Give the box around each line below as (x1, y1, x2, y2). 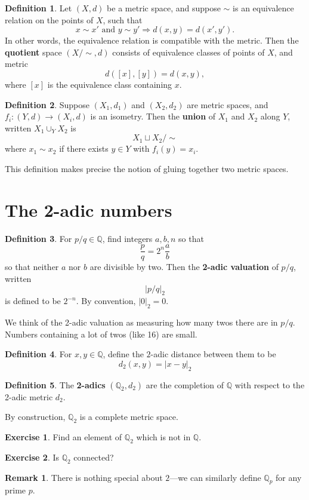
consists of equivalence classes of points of (112, 45, 265, 58)
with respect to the (234, 378, 305, 391)
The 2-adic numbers (5, 197, 172, 222)
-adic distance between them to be (150, 348, 276, 360)
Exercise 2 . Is (5, 450, 59, 463)
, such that (103, 13, 143, 26)
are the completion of (146, 378, 224, 391)
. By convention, (76, 295, 136, 307)
